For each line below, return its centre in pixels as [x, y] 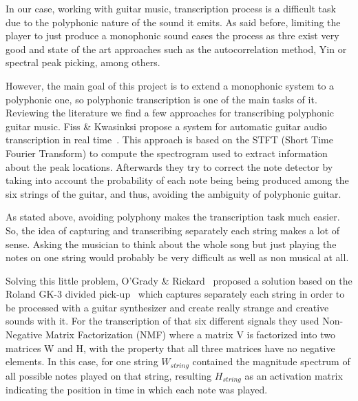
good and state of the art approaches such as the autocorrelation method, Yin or [176, 49]
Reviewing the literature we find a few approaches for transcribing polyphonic [170, 113]
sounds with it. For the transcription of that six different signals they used [162, 321]
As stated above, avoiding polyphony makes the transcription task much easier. [173, 217]
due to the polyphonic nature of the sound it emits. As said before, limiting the [173, 22]
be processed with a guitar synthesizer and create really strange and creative [167, 307]
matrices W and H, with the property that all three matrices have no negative [170, 348]
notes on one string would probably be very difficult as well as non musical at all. [177, 257]
